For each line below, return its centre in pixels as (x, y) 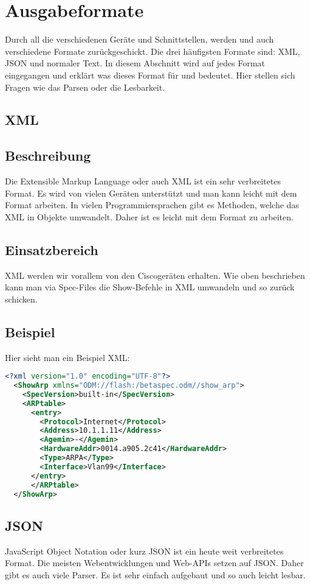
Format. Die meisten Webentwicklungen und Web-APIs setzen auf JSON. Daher (154, 563)
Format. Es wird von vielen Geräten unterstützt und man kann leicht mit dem (151, 193)
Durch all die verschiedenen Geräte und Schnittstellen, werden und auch (139, 39)
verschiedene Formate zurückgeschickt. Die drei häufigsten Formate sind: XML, (153, 51)
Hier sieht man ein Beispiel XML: (67, 357)
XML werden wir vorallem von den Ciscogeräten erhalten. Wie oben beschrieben (155, 275)
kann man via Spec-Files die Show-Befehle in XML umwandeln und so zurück (150, 287)
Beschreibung (48, 156)
